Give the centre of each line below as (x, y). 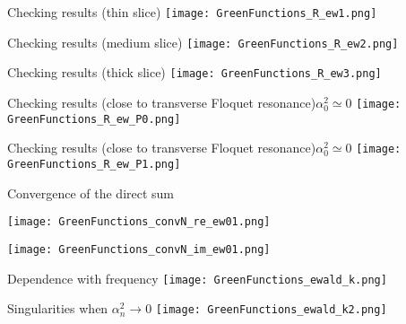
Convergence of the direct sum (91, 193)
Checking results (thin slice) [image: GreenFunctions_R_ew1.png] (192, 12)
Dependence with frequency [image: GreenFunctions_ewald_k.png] (197, 278)
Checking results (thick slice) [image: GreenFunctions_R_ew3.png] (194, 72)
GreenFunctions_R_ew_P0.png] (94, 119)
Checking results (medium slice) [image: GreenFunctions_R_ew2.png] (203, 42)
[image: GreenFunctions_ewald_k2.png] (271, 310)
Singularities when (58, 308)
